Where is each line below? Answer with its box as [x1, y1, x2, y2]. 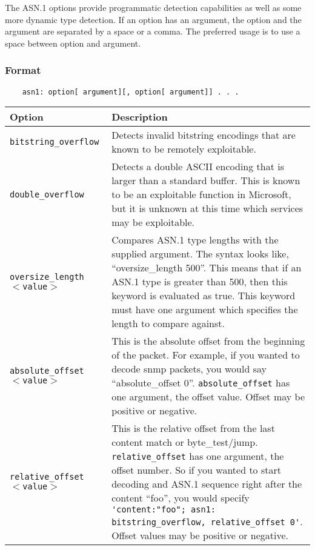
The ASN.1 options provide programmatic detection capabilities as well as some [5, 1, 302, 13]
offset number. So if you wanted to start [111, 463, 281, 477]
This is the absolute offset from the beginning [111, 334, 305, 348]
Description [111, 110, 168, 124]
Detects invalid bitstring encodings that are [111, 128, 296, 142]
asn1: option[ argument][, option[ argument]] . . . [22, 87, 239, 96]
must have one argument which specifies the [111, 302, 298, 317]
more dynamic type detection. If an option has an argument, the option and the [5, 13, 302, 25]
